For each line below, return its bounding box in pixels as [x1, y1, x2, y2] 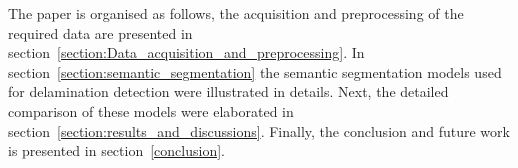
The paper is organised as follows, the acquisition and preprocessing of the [8, 3, 464, 23]
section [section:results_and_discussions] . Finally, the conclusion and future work [8, 120, 510, 141]
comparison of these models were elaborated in [8, 100, 294, 121]
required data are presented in [8, 22, 193, 43]
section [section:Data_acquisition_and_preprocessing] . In [8, 42, 365, 63]
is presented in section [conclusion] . [8, 140, 225, 161]
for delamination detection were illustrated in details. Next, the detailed [8, 81, 449, 102]
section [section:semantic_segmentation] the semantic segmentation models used [8, 61, 502, 82]
